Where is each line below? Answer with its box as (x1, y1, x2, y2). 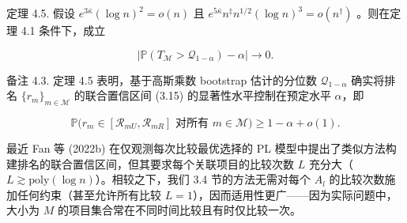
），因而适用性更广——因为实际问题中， (192, 186, 398, 202)
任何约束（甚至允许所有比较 (17, 186, 161, 202)
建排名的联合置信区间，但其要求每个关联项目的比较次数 (6, 155, 294, 172)
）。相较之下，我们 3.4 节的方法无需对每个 (95, 171, 311, 187)
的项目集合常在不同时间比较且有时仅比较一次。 (57, 202, 301, 218)
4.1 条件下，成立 (21, 22, 106, 38)
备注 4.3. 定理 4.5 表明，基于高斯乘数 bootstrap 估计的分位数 (6, 71, 317, 88)
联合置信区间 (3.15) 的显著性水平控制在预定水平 (85, 87, 331, 104)
